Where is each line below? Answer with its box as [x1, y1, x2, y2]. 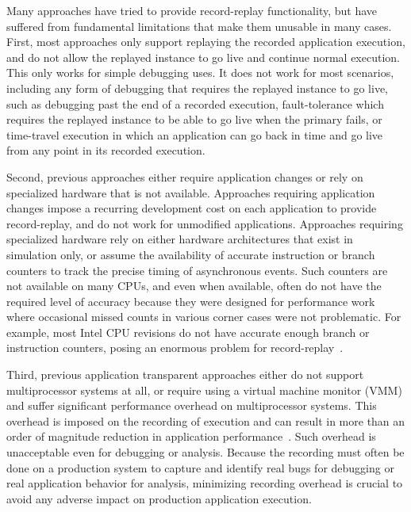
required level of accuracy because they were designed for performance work [6, 292, 375, 309]
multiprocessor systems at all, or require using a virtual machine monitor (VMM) [6, 381, 402, 398]
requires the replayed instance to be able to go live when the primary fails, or [6, 111, 382, 128]
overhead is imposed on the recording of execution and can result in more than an [6, 412, 405, 429]
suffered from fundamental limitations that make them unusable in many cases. [6, 17, 392, 34]
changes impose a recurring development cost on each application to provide [6, 200, 377, 216]
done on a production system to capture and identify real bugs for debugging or [6, 459, 394, 476]
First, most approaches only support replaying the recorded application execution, [6, 33, 405, 50]
